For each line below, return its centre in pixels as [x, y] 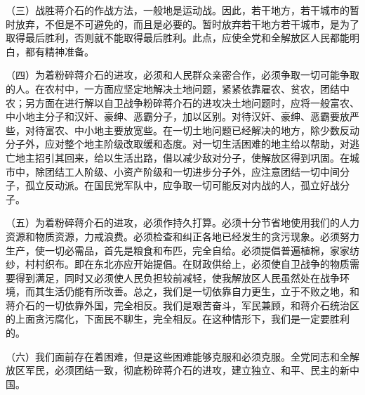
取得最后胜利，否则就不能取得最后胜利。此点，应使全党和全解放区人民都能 [178, 38]
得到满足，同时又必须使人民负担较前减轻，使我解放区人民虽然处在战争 [177, 277]
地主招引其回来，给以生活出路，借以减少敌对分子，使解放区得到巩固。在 [182, 157]
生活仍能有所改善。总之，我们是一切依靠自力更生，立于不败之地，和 [202, 291]
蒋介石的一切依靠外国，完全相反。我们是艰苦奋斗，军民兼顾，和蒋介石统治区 [182, 305]
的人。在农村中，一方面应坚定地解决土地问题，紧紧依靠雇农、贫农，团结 [173, 88]
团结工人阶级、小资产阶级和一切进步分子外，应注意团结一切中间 [192, 171]
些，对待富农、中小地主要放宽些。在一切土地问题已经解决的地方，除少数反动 [182, 130]
